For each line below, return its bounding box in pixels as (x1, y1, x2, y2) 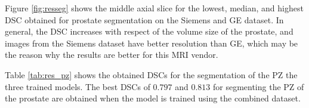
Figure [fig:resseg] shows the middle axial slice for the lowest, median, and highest (5, 2, 304, 14)
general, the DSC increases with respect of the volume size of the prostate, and (5, 25, 293, 38)
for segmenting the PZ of (212, 80, 304, 92)
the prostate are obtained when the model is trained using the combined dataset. (5, 92, 301, 104)
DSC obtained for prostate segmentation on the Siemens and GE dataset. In (5, 13, 284, 26)
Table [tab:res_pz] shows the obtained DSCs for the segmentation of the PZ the (5, 68, 298, 81)
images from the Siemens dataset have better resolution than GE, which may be (5, 36, 298, 49)
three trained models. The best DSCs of (5, 80, 150, 92)
